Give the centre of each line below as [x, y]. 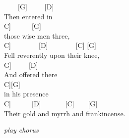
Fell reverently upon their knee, [52, 55]
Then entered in [28, 16]
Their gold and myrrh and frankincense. [65, 113]
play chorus [21, 130]
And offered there [31, 74]
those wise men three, [37, 35]
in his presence [26, 94]
